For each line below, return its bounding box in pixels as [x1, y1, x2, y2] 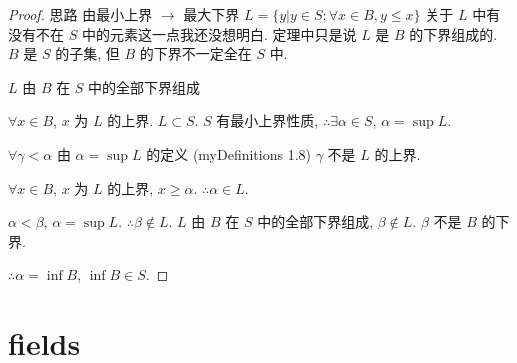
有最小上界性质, [216, 110, 319, 131]
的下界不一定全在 [139, 43, 252, 64]
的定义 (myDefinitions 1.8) [146, 143, 312, 164]
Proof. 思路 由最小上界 [8, 4, 153, 24]
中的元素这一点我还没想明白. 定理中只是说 [81, 23, 357, 44]
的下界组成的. [409, 23, 498, 44]
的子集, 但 [55, 43, 120, 64]
